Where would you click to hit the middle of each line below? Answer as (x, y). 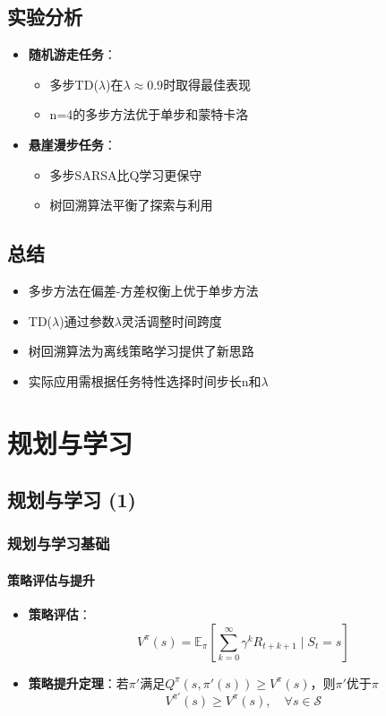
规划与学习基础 (59, 543)
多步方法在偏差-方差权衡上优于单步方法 (143, 290)
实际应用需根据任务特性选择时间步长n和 (145, 380)
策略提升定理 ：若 (78, 682)
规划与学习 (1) (72, 500)
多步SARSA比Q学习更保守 (126, 174)
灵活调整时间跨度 (172, 320)
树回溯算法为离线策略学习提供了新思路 (141, 351)
